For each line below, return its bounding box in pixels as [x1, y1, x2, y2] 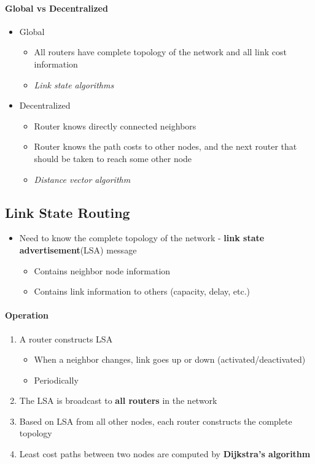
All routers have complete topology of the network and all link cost [34, 45, 287, 58]
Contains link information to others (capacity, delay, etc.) [34, 285, 251, 298]
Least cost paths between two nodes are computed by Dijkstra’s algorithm [19, 447, 311, 460]
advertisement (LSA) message [19, 243, 137, 256]
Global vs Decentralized [5, 1, 108, 14]
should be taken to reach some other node [34, 152, 192, 164]
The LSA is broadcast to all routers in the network [19, 394, 217, 407]
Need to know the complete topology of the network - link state [19, 231, 265, 244]
